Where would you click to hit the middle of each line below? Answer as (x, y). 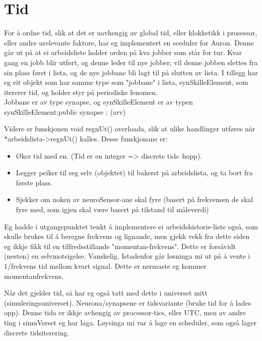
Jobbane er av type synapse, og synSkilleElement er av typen (99, 102)
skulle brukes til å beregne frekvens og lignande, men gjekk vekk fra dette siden (127, 236)
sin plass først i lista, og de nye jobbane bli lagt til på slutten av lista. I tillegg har (131, 72)
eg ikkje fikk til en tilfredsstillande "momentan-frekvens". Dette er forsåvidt (120, 246)
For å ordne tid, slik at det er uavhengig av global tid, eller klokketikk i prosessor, (131, 33)
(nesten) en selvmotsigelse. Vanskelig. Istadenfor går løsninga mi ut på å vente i (127, 256)
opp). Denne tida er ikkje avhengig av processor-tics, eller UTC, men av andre (125, 312)
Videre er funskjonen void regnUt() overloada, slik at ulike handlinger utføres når (130, 129)
